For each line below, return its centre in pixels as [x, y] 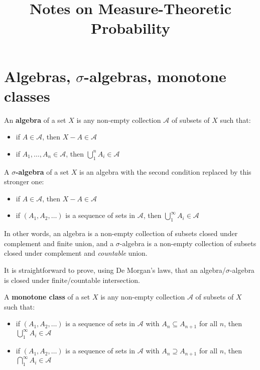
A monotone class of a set [47, 297]
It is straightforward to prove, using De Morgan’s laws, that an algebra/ [115, 270]
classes [27, 95]
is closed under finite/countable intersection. [72, 280]
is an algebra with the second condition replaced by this [165, 171]
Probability [131, 28]
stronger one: [24, 181]
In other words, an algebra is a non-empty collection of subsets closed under [121, 233]
